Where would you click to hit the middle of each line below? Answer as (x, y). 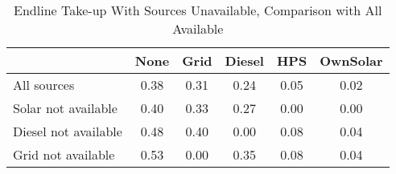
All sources (44, 85)
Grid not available (64, 154)
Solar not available (65, 108)
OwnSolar (351, 61)
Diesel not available (68, 131)
